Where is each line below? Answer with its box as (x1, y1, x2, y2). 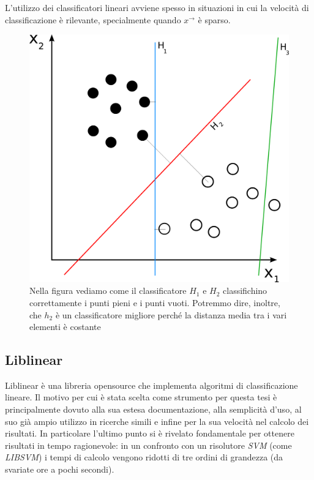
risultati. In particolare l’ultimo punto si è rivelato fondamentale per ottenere (5, 427, 294, 440)
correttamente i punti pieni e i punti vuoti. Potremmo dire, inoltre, (29, 296, 280, 309)
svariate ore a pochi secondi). (5, 463, 114, 476)
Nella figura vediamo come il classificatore (29, 284, 187, 297)
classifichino (223, 284, 267, 297)
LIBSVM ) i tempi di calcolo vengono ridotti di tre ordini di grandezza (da (5, 451, 283, 463)
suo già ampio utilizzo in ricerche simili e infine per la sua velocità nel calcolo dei (5, 414, 309, 427)
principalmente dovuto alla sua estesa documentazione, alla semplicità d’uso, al (5, 403, 302, 416)
